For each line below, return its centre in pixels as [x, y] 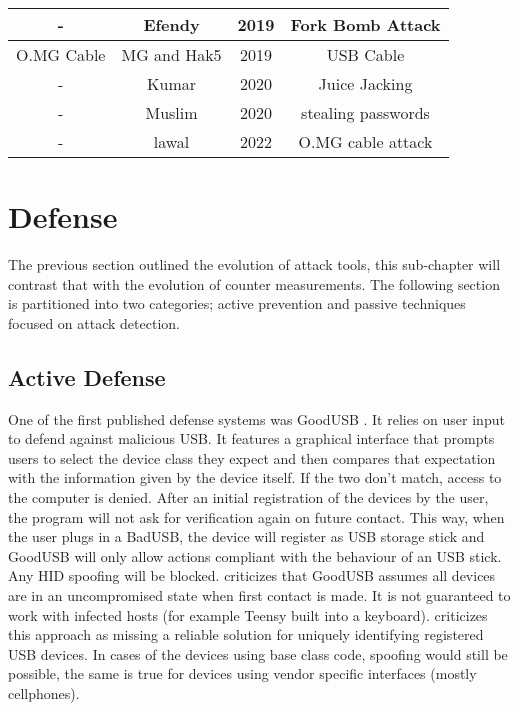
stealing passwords [365, 112]
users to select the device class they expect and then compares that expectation [252, 457]
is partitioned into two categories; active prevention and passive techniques [237, 303]
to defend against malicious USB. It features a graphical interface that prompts [251, 438]
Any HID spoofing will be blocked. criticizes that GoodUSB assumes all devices [252, 575]
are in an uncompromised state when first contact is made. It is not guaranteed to [259, 595]
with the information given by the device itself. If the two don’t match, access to [255, 477]
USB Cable [365, 54]
